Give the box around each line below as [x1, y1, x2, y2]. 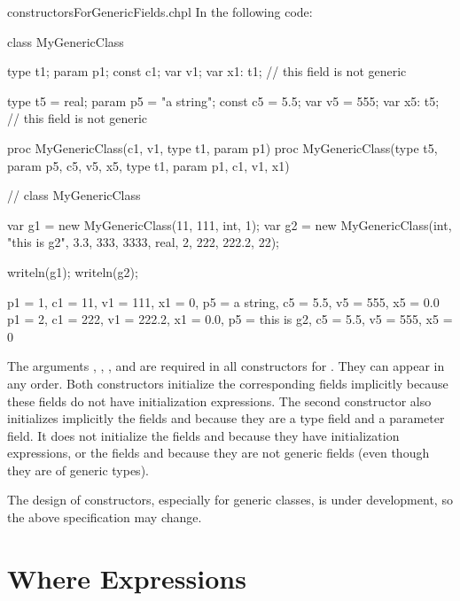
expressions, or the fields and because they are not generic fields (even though [7, 443, 430, 462]
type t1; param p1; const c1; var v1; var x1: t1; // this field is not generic [7, 62, 407, 81]
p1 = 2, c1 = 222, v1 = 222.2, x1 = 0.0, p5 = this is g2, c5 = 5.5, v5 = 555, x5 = [7, 310, 453, 328]
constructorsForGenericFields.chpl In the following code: [7, 3, 313, 20]
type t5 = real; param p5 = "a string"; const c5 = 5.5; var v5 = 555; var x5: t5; [7, 91, 440, 110]
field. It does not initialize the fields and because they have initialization [7, 426, 400, 444]
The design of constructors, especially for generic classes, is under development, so [7, 490, 453, 509]
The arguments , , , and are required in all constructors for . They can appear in [7, 357, 445, 375]
